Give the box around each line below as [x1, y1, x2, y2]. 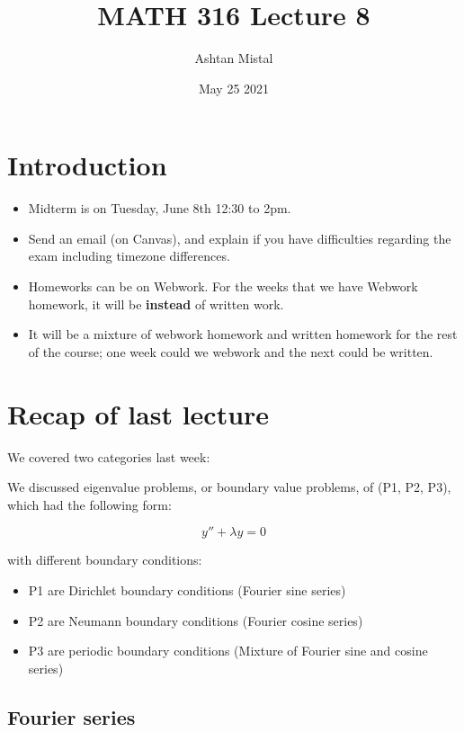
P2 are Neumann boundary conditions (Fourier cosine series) [28, 611, 363, 629]
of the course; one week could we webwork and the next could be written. [28, 342, 433, 361]
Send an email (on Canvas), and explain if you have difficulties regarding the [28, 228, 451, 247]
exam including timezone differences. [28, 246, 230, 265]
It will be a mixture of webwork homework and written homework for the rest [28, 325, 458, 344]
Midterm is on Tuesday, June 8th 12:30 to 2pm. [28, 199, 291, 218]
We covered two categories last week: [7, 447, 210, 466]
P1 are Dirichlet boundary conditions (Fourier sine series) [28, 580, 346, 599]
